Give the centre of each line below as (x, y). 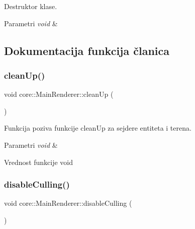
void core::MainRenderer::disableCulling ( (68, 203)
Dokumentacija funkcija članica (87, 50)
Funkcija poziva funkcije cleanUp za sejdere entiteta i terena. (98, 128)
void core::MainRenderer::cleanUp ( (59, 94)
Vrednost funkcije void (39, 162)
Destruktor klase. (31, 6)
